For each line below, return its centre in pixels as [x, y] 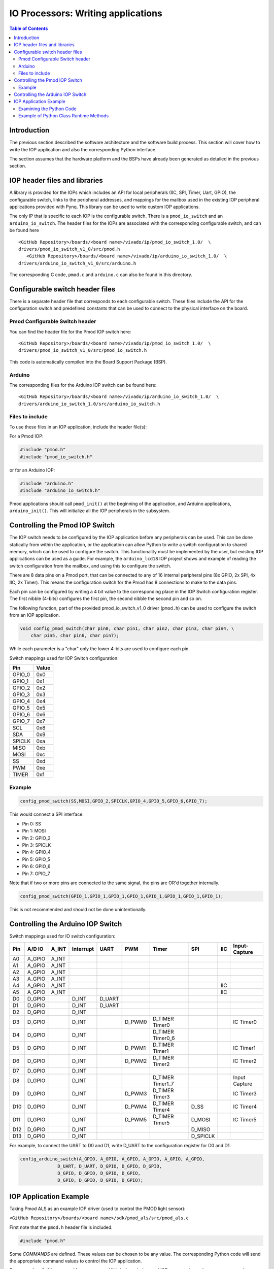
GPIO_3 [21, 694]
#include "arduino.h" [47, 483]
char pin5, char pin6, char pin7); [75, 636]
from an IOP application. [35, 615]
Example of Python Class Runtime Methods [64, 116]
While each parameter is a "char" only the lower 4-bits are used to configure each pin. [100, 649]
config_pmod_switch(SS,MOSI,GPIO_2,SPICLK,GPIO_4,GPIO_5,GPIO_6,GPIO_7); [114, 801]
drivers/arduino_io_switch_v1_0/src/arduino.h [77, 263]
